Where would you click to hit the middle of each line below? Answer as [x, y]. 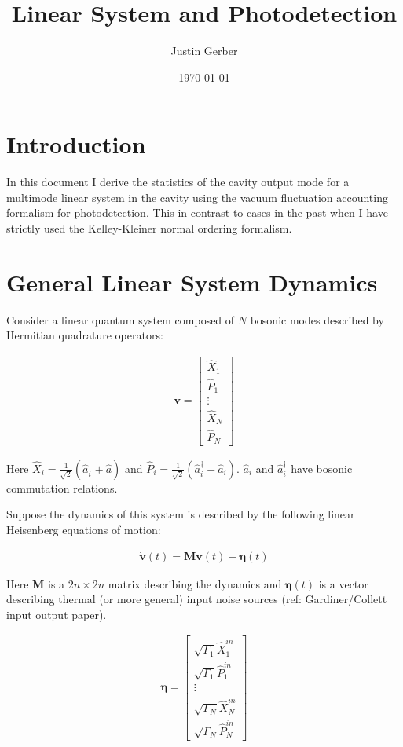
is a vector [343, 583]
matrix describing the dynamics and [195, 583]
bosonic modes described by [317, 319]
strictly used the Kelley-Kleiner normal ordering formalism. [149, 228]
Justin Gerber [204, 51]
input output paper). [57, 614]
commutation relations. [62, 487]
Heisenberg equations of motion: [84, 529]
